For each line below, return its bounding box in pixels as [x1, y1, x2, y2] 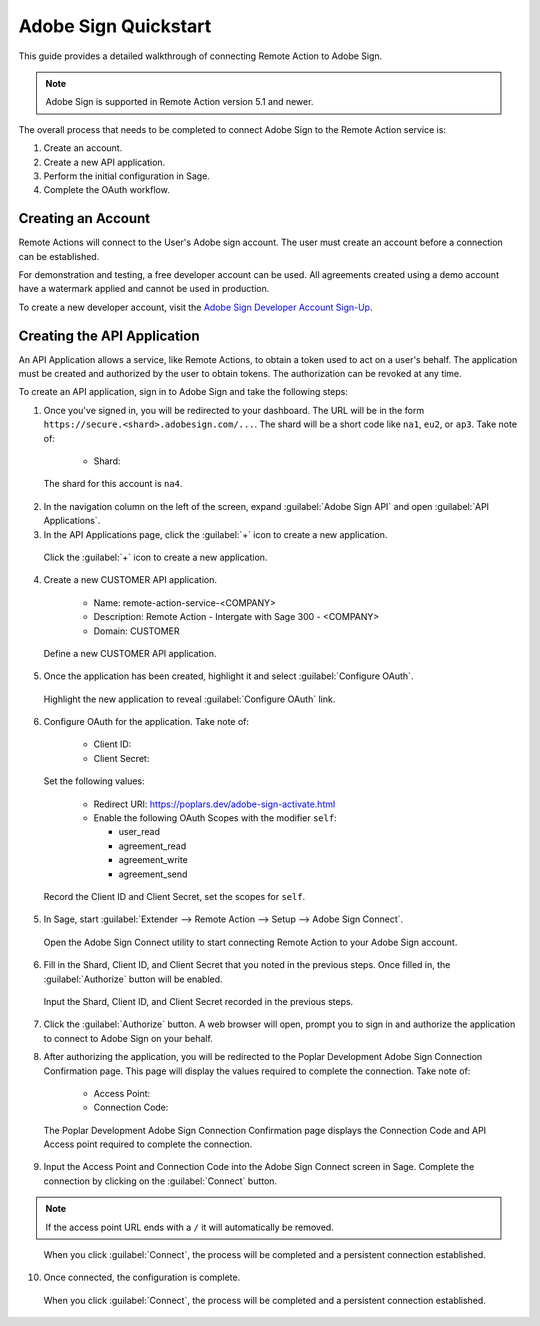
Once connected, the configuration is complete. [43, 1271, 241, 1284]
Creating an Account [18, 210, 151, 227]
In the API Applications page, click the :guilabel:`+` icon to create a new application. [43, 528, 388, 540]
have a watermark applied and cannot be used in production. [18, 283, 270, 295]
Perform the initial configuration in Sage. [43, 170, 210, 182]
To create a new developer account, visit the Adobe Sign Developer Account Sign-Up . [18, 301, 373, 313]
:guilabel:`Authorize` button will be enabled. [43, 973, 224, 985]
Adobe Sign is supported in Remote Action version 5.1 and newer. [45, 96, 314, 108]
